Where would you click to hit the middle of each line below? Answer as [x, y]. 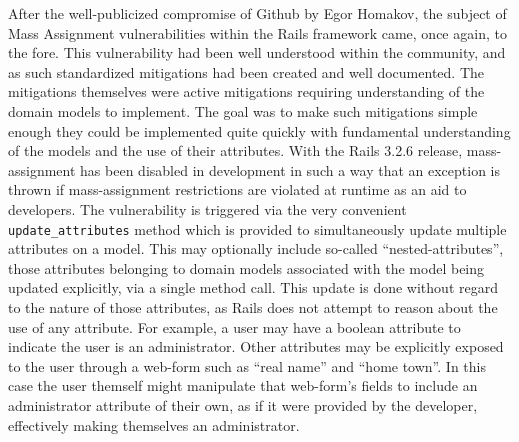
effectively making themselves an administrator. [154, 424]
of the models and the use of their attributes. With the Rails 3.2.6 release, [235, 150]
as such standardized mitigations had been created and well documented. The [246, 71]
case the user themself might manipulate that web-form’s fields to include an [243, 385]
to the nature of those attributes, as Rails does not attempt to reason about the [253, 306]
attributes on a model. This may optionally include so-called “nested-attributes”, [256, 248]
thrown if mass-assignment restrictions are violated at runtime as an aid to [237, 189]
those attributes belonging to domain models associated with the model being [246, 267]
